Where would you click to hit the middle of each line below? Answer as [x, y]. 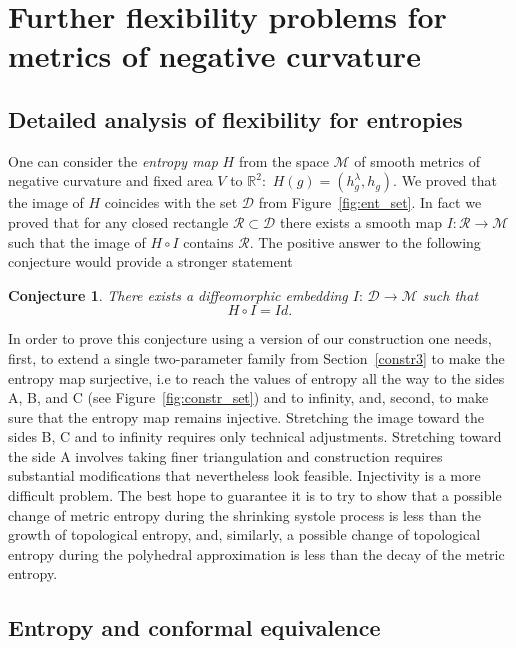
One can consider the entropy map [113, 160]
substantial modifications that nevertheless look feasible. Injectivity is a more [244, 475]
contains [208, 241]
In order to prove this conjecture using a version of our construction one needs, [250, 338]
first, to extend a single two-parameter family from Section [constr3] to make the [256, 357]
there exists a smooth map [360, 221]
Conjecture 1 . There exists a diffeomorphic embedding [178, 294]
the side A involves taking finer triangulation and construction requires [225, 455]
